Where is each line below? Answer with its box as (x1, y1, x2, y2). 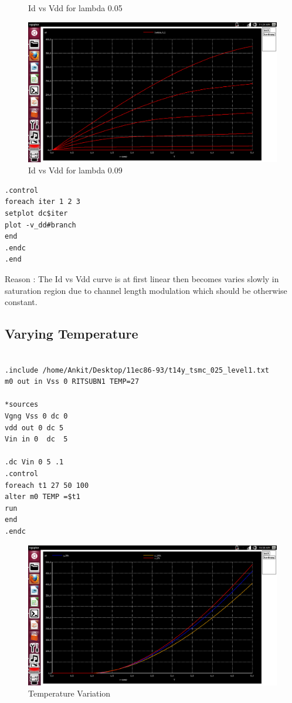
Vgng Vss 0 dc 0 (5, 411, 68, 420)
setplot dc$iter (5, 209, 68, 218)
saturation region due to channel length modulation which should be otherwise (5, 284, 287, 296)
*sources (5, 400, 39, 409)
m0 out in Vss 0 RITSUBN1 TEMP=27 (5, 377, 140, 386)
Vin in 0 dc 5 (5, 435, 68, 444)
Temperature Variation (28, 687, 111, 699)
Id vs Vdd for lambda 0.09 (28, 164, 123, 176)
